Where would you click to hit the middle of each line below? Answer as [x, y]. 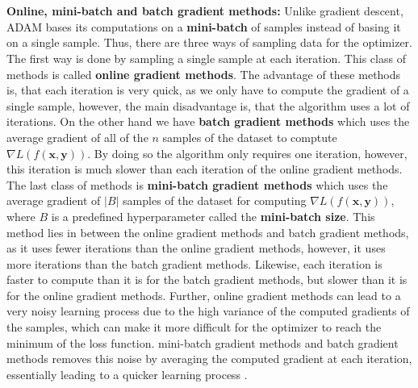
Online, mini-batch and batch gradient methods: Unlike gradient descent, [205, 11]
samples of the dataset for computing [215, 200]
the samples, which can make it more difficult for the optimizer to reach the [194, 327]
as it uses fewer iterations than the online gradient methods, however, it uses [196, 248]
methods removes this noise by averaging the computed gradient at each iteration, [209, 359]
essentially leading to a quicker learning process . [127, 374]
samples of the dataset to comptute [250, 137]
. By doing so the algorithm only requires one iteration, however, [247, 153]
